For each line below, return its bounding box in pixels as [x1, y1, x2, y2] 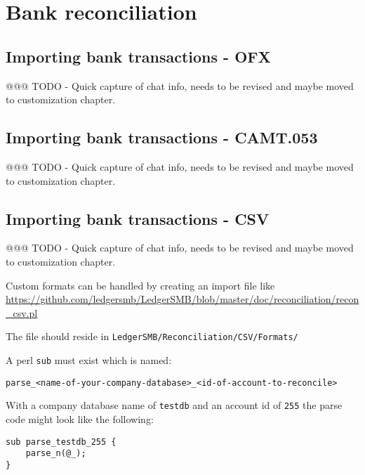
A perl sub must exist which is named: [6, 352, 172, 367]
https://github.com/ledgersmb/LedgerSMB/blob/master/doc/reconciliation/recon [6, 292, 359, 306]
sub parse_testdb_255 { [6, 436, 117, 447]
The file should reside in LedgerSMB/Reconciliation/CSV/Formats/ [6, 329, 298, 344]
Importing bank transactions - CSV [6, 207, 270, 229]
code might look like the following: [6, 411, 154, 426]
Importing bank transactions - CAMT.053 [6, 126, 318, 148]
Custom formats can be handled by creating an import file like [6, 278, 275, 292]
